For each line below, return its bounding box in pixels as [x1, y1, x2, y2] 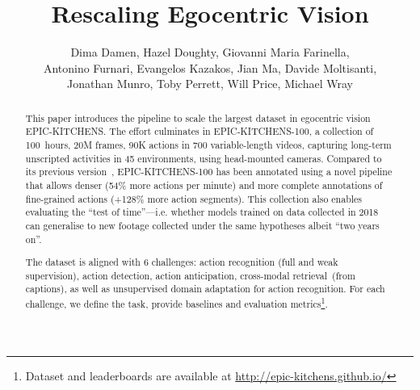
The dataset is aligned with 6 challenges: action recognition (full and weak [25, 255, 338, 269]
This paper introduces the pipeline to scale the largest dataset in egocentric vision [25, 111, 371, 124]
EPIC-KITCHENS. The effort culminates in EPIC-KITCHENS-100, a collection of [25, 124, 374, 138]
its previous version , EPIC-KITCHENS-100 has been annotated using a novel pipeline [25, 165, 393, 178]
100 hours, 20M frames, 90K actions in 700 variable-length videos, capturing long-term [25, 138, 392, 152]
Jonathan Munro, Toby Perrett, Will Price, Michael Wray [67, 75, 353, 92]
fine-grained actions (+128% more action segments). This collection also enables [25, 191, 363, 205]
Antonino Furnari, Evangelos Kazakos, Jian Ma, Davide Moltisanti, [43, 59, 377, 76]
